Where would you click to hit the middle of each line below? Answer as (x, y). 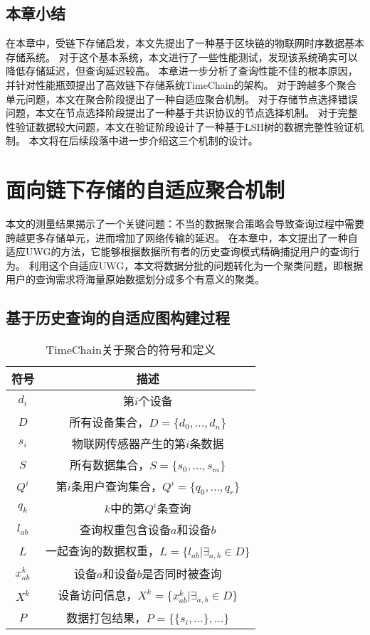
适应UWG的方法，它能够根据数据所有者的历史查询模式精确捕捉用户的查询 (178, 251)
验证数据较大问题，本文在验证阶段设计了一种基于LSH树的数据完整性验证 (185, 126)
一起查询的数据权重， (103, 551)
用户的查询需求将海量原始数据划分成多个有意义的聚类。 (135, 279)
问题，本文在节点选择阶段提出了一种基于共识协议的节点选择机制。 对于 (172, 113)
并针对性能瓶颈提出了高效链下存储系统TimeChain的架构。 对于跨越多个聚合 (181, 84)
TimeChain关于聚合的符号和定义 (131, 350)
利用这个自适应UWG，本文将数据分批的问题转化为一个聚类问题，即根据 (196, 265)
